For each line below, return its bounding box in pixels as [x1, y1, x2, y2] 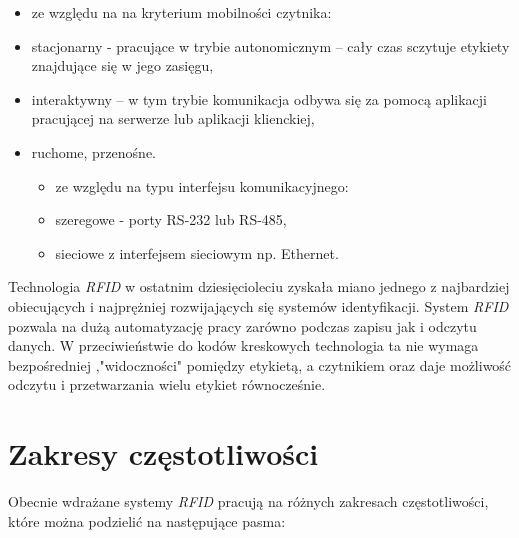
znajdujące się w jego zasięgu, [31, 55, 214, 76]
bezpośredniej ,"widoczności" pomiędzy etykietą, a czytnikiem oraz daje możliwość [8, 354, 512, 375]
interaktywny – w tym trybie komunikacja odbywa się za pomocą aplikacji [31, 88, 487, 109]
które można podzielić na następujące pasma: [8, 510, 286, 531]
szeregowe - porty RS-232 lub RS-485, [55, 209, 287, 230]
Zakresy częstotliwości [8, 433, 319, 474]
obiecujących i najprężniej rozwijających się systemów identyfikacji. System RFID [8, 295, 509, 316]
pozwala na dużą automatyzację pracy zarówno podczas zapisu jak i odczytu [8, 315, 477, 336]
